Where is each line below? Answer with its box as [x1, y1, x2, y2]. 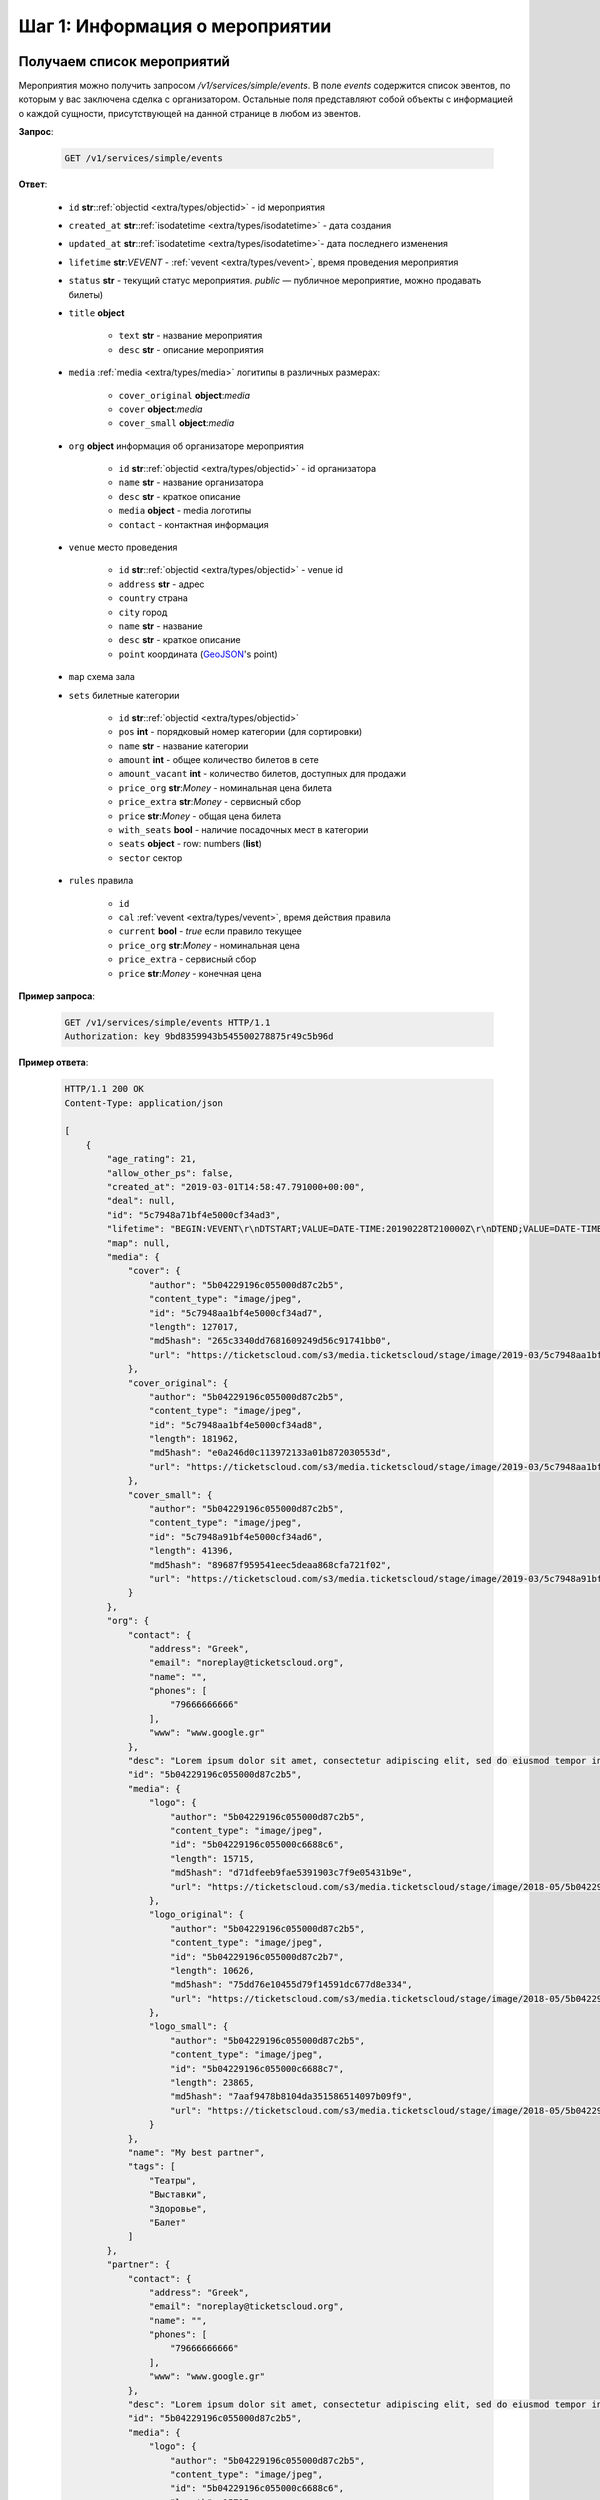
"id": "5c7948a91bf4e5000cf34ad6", [148, 1531, 324, 1542]
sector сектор [118, 851, 183, 864]
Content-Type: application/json [64, 1097, 224, 1109]
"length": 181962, [148, 1433, 239, 1445]
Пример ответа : [18, 1056, 89, 1069]
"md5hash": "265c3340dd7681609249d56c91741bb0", [148, 1335, 392, 1347]
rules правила [68, 875, 134, 887]
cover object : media [118, 403, 203, 415]
